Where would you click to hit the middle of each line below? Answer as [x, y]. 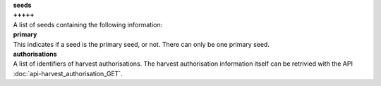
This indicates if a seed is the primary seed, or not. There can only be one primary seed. [141, 44]
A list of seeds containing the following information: [88, 24]
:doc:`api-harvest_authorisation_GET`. [68, 73]
